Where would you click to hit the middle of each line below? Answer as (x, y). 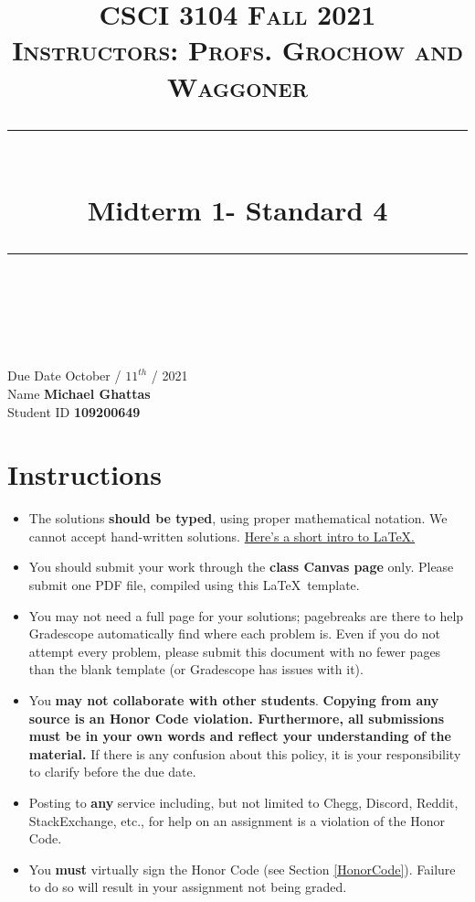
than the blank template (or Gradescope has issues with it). (196, 669)
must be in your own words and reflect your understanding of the (240, 736)
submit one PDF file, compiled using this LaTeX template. (194, 585)
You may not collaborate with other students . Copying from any (234, 699)
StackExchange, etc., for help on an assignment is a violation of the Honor (237, 820)
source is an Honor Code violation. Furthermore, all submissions (236, 718)
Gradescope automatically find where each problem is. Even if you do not (234, 634)
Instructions (84, 474)
